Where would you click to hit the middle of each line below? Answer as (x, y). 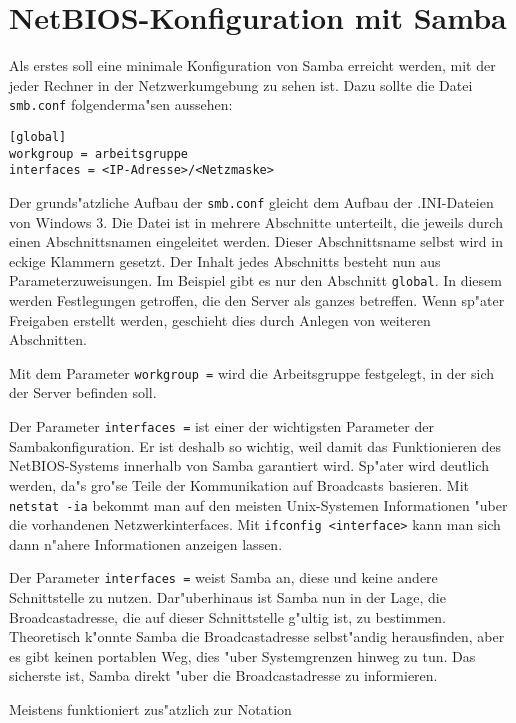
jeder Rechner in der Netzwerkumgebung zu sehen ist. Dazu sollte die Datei (241, 84)
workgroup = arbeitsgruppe (98, 153)
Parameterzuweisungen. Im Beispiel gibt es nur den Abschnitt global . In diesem (255, 280)
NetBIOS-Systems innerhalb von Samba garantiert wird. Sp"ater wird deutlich (249, 465)
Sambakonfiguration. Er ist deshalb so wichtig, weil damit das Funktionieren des (255, 445)
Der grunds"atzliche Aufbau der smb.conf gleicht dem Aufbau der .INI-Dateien (251, 201)
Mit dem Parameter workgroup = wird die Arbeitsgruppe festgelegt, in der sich (252, 372)
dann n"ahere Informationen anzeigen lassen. (146, 543)
